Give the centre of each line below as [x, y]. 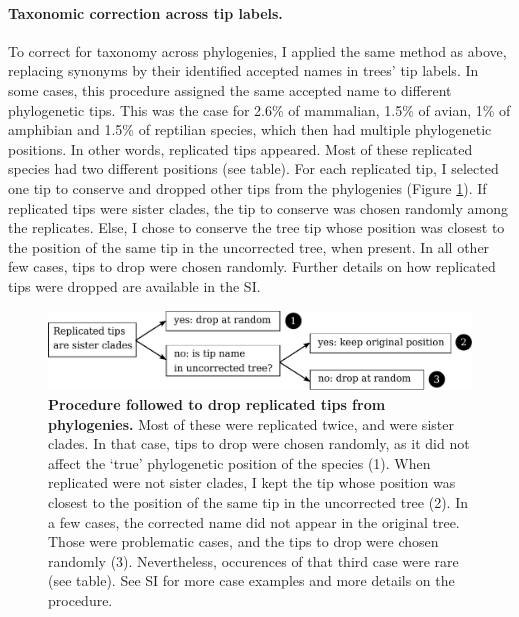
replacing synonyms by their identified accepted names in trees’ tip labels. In [243, 70]
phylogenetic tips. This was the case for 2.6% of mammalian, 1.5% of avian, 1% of [259, 109]
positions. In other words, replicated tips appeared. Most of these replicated [240, 148]
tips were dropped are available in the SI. [134, 285]
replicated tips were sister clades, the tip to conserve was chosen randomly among [258, 207]
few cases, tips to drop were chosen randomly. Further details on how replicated [252, 266]
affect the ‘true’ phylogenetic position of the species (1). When [239, 462]
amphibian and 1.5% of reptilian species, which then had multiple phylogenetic [250, 129]
